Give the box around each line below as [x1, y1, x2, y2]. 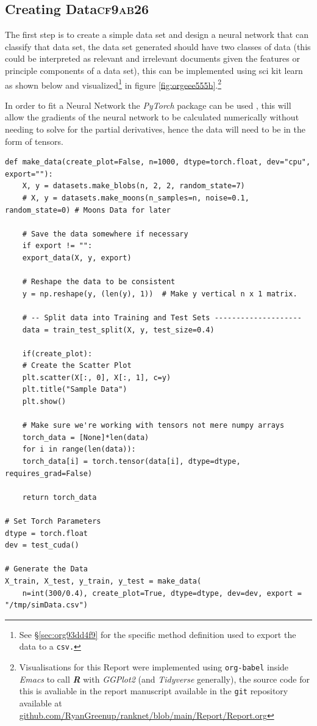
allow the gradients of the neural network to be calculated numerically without [5, 111, 299, 123]
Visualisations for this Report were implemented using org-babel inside [19, 661, 289, 673]
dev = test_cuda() [5, 541, 79, 550]
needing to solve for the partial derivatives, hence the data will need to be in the [5, 123, 305, 136]
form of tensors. [5, 134, 63, 147]
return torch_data [22, 493, 97, 502]
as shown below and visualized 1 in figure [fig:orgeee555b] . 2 [5, 76, 222, 91]
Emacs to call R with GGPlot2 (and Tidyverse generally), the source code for [19, 672, 310, 685]
